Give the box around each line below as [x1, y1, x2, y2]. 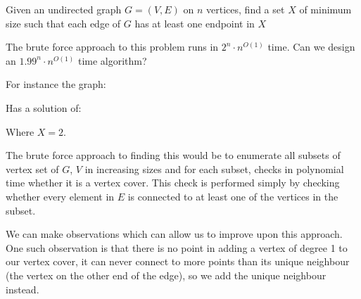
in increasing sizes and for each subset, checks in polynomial [84, 161, 344, 176]
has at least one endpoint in [134, 15, 255, 30]
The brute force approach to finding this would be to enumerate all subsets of [6, 148, 341, 163]
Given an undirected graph [6, 2, 122, 16]
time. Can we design [267, 39, 355, 54]
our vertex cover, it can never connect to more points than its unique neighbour [6, 254, 350, 269]
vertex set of [6, 161, 59, 176]
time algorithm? [77, 53, 147, 68]
